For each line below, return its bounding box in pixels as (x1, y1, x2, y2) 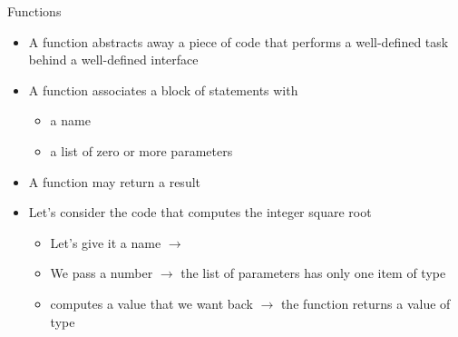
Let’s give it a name (50, 233, 161, 252)
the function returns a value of (280, 293, 451, 312)
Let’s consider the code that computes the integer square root (28, 203, 372, 222)
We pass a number (50, 263, 153, 282)
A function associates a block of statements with (28, 80, 298, 99)
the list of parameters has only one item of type (180, 263, 446, 282)
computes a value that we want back (50, 293, 253, 312)
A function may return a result (28, 172, 201, 191)
